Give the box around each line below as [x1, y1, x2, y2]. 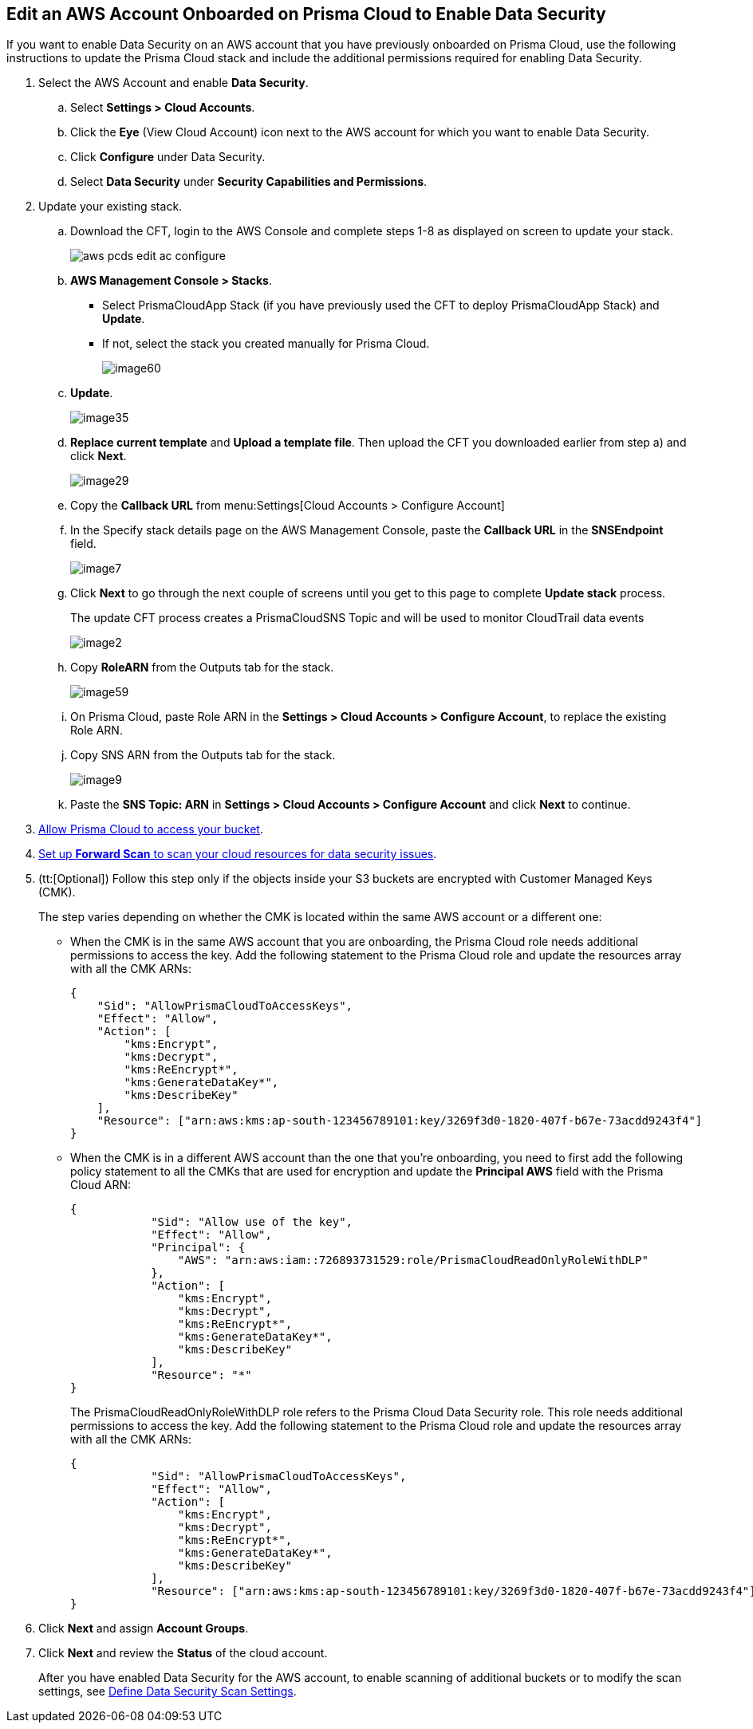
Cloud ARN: [70, 1178, 132, 1192]
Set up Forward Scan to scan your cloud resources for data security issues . [38, 847, 437, 861]
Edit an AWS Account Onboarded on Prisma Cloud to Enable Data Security [6, 4, 606, 24]
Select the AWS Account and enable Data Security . [38, 76, 309, 90]
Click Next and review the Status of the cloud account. [38, 1646, 328, 1660]
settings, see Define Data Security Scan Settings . [38, 1684, 297, 1699]
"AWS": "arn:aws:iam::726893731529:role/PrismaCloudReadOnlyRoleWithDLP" [177, 1254, 649, 1267]
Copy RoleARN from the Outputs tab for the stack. [70, 660, 334, 675]
